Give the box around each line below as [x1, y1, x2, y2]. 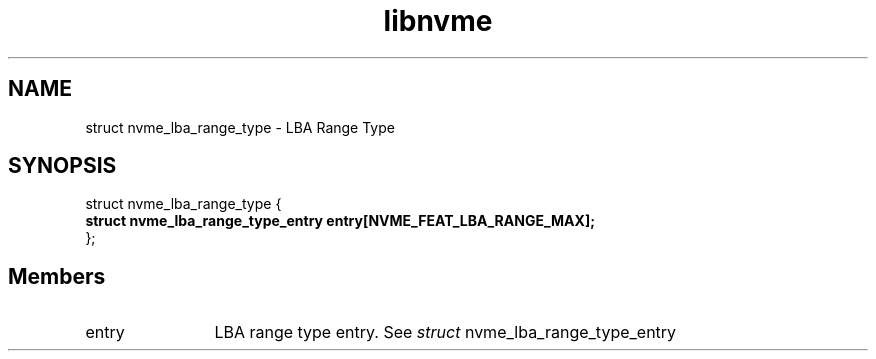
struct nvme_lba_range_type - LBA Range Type [85, 118, 395, 136]
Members [8, 263, 106, 289]
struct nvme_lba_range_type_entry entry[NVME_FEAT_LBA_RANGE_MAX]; [85, 212, 595, 230]
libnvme [383, 4, 493, 38]
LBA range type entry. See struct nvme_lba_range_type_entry [214, 322, 677, 343]
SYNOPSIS [8, 153, 117, 179]
